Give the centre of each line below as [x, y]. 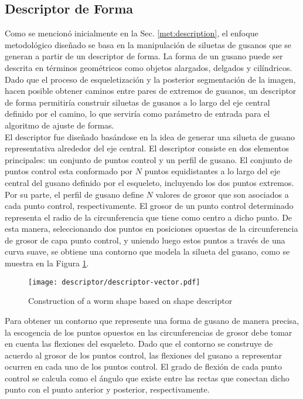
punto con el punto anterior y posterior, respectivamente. [107, 389]
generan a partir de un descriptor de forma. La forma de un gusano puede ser [144, 56]
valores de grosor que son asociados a [222, 194]
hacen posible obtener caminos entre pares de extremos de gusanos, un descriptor [151, 91]
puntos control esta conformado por [69, 171]
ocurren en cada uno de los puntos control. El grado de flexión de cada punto [144, 366]
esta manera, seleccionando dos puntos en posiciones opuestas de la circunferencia [151, 229]
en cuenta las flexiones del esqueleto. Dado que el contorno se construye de [139, 344]
